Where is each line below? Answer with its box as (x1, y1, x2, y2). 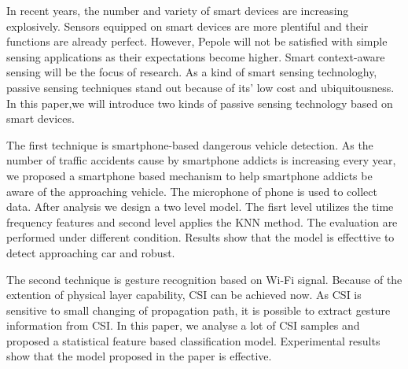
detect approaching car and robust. (6, 244, 175, 260)
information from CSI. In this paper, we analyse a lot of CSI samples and (6, 317, 360, 334)
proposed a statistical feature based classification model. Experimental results (6, 332, 380, 349)
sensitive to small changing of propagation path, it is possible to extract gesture (6, 301, 391, 318)
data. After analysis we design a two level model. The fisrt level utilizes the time (6, 198, 394, 215)
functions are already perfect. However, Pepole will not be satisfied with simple (6, 33, 388, 50)
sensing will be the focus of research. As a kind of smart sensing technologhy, (6, 64, 377, 80)
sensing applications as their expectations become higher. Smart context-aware (6, 48, 385, 65)
